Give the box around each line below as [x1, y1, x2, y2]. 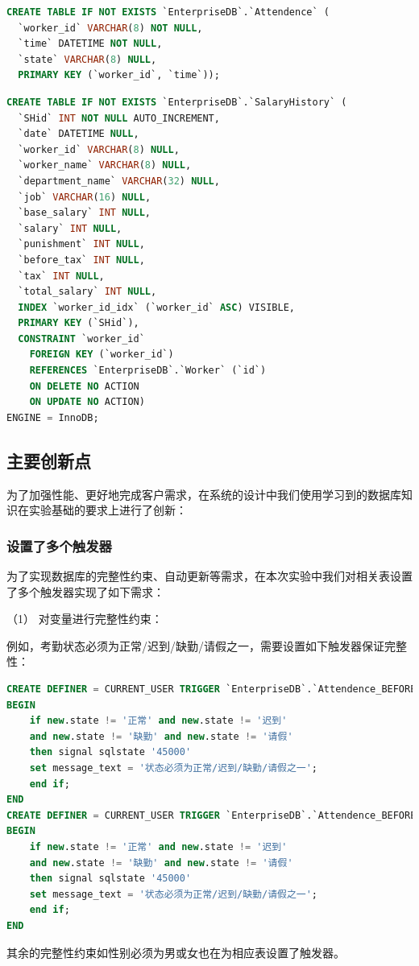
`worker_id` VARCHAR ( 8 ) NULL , [18, 143, 180, 155]
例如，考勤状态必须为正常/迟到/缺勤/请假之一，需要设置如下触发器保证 [6, 637, 384, 654]
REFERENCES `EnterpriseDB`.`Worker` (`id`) [29, 365, 267, 377]
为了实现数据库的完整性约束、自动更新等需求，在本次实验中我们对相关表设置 [6, 568, 413, 584]
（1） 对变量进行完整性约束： [6, 610, 163, 627]
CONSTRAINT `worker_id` [18, 332, 145, 345]
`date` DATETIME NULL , [18, 128, 139, 140]
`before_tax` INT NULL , [18, 254, 145, 266]
